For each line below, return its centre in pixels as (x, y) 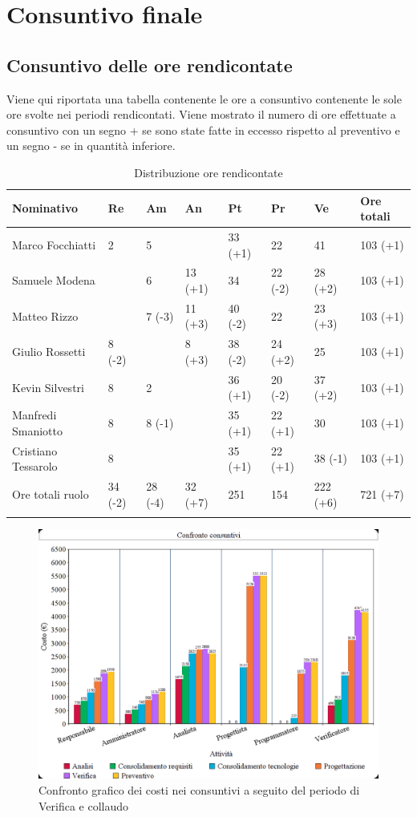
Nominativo (45, 208)
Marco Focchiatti (54, 244)
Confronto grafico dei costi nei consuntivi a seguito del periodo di (199, 789)
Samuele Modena (54, 280)
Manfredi (34, 415)
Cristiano (35, 450)
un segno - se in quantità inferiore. (91, 146)
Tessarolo (35, 466)
